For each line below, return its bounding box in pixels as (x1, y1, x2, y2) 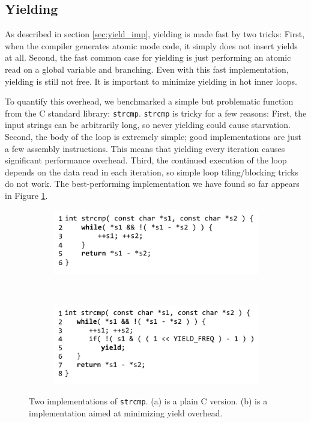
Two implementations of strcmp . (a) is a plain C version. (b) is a (29, 395, 268, 407)
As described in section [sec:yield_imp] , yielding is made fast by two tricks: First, (5, 28, 305, 40)
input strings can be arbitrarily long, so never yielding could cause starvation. (5, 118, 291, 131)
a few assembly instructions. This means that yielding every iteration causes (5, 142, 285, 154)
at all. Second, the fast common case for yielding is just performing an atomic (5, 51, 291, 64)
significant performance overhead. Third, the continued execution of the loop (5, 154, 287, 166)
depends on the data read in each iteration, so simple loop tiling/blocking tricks (5, 165, 298, 178)
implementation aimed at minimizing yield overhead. (29, 406, 223, 419)
